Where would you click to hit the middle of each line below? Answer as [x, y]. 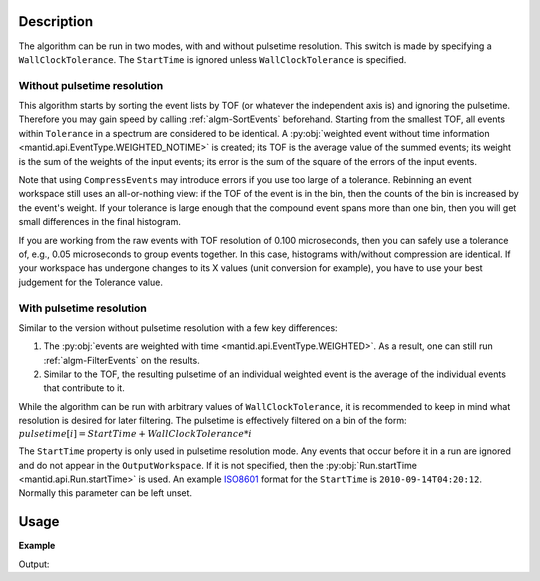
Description [56, 21]
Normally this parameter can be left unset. [105, 493]
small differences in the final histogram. [100, 222]
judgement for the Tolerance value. [91, 282]
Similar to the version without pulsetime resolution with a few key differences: [178, 327]
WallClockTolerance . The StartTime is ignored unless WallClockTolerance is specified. [212, 59]
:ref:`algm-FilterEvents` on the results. [121, 360]
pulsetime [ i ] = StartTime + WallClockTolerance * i [135, 433]
